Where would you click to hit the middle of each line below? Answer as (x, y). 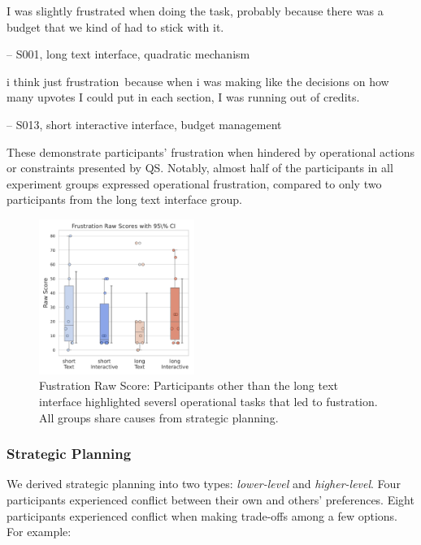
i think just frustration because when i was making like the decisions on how (198, 81)
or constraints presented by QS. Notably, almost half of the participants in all (200, 168)
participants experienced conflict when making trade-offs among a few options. (202, 515)
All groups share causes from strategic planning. (159, 417)
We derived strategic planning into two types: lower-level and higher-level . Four (204, 484)
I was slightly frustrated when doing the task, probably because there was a (195, 11)
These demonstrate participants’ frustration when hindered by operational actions (210, 151)
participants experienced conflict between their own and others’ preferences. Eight (210, 499)
